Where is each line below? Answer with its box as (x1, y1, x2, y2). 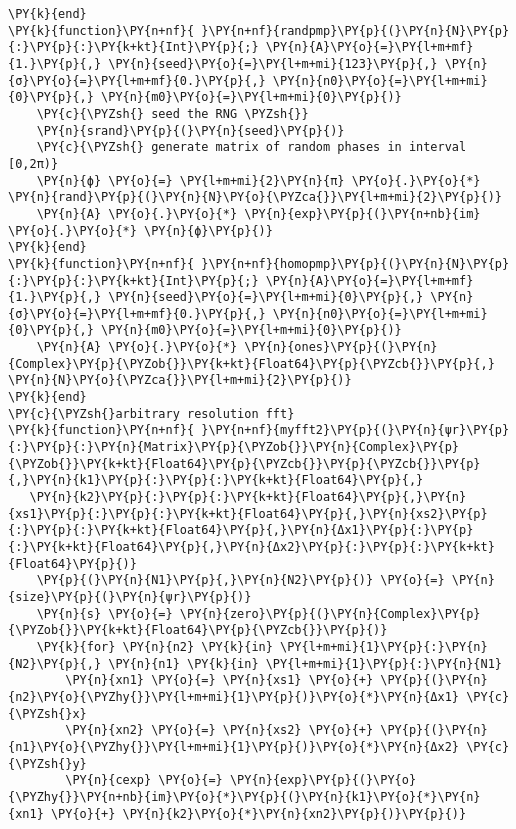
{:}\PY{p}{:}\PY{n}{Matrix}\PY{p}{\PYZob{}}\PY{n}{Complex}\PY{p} (8, 440, 460, 455)
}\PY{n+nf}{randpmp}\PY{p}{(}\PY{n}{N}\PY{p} (201, 23, 510, 38)
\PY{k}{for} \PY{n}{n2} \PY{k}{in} (36, 639, 273, 654)
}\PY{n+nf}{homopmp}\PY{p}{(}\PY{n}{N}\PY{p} (201, 256, 510, 271)
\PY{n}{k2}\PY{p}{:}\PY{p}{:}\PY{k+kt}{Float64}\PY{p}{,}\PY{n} (29, 490, 467, 505)
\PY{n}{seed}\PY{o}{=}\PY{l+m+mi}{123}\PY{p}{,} (108, 56, 438, 71)
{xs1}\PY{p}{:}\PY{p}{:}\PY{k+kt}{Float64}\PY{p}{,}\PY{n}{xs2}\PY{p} (8, 506, 488, 521)
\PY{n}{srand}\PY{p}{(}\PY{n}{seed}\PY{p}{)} (36, 123, 345, 138)
